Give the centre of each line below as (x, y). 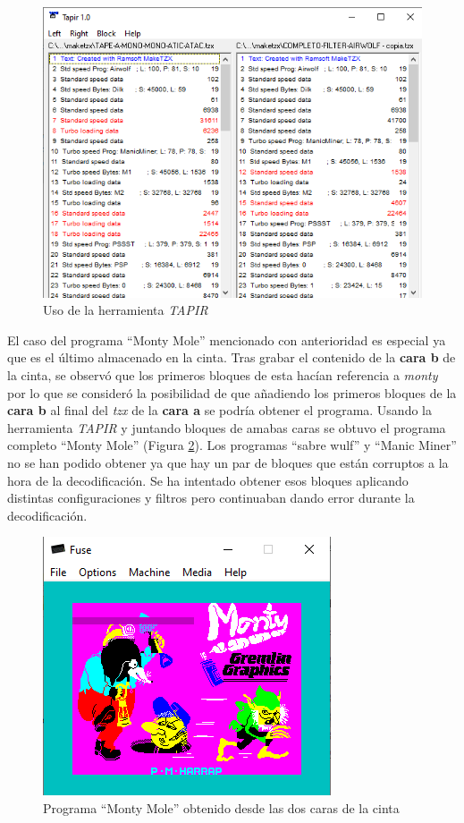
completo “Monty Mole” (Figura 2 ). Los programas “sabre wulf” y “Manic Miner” (232, 445)
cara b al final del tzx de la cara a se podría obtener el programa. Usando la (219, 410)
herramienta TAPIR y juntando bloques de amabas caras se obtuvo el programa (227, 427)
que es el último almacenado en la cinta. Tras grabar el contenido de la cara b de (232, 357)
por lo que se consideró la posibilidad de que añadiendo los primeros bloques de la (232, 392)
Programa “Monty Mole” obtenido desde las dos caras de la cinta (221, 807)
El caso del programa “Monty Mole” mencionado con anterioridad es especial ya (227, 339)
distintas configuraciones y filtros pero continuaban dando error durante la (211, 498)
